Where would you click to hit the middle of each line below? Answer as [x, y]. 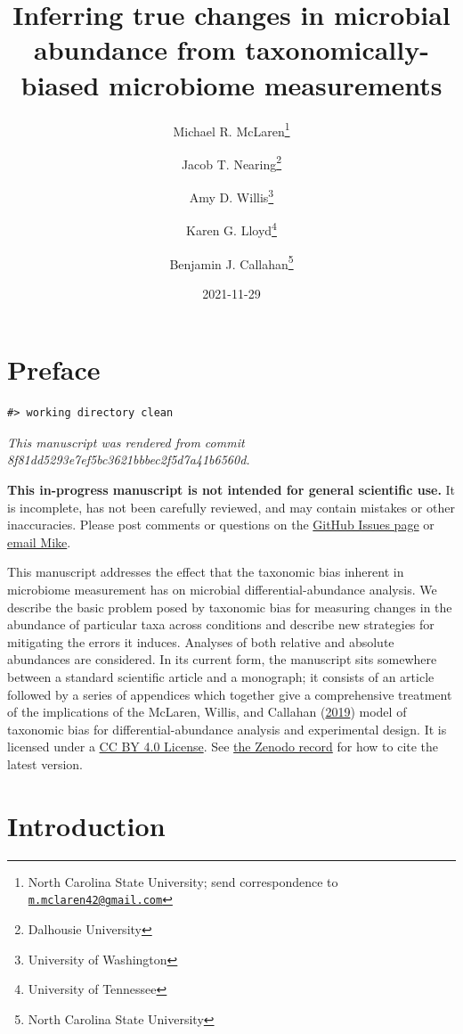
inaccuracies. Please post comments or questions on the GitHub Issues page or [221, 525]
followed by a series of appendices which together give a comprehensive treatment [230, 694]
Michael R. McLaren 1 [231, 129]
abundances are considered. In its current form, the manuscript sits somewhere [222, 659]
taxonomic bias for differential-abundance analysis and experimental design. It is [227, 729]
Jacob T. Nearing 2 [231, 162]
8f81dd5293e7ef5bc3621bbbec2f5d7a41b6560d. [129, 460]
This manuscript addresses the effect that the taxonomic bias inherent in [206, 572]
